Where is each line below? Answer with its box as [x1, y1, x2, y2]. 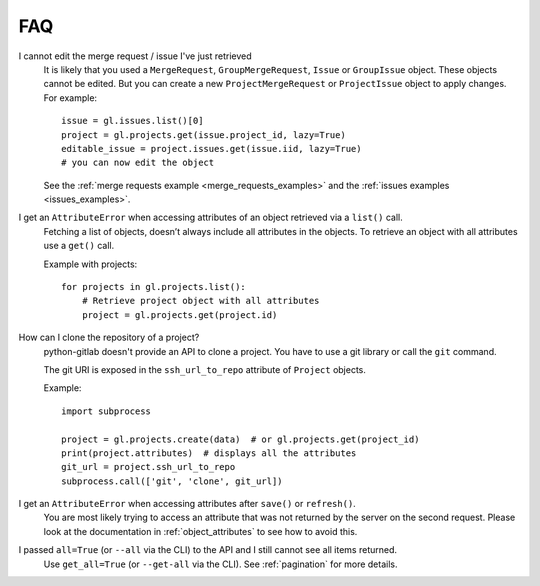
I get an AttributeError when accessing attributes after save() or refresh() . [18, 498, 357, 510]
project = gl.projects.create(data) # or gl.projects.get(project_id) [61, 433, 420, 445]
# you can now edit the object [61, 157, 215, 169]
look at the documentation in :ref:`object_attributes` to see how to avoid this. [43, 525, 358, 537]
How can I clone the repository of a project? [18, 331, 200, 344]
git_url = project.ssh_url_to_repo [61, 461, 236, 473]
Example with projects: [43, 258, 138, 270]
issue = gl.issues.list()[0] [61, 115, 204, 127]
